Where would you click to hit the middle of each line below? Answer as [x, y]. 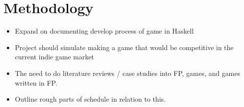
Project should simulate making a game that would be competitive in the [124, 47]
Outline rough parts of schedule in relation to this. [90, 99]
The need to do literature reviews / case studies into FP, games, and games [127, 73]
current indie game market [55, 57]
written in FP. [36, 82]
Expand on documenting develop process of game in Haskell [104, 31]
